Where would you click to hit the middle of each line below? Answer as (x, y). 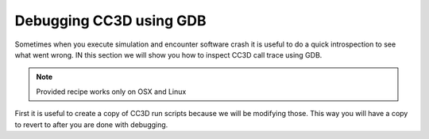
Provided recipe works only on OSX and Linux (111, 92)
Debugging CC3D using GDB (110, 21)
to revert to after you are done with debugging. (91, 124)
